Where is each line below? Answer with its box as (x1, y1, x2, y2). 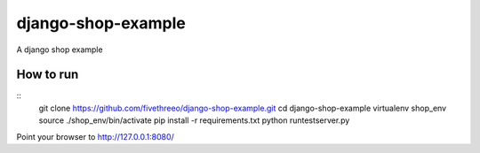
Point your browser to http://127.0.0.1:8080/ (16, 131, 175, 142)
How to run (16, 67, 79, 82)
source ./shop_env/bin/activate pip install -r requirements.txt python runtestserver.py (38, 115, 350, 126)
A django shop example (16, 44, 103, 55)
